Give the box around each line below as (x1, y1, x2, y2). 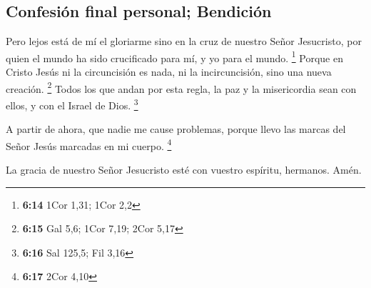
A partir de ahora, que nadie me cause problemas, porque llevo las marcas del (6, 121, 346, 136)
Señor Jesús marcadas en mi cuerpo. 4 (6, 136, 172, 153)
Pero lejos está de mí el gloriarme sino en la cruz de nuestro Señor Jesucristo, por (6, 34, 362, 49)
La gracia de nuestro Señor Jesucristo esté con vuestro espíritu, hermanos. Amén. (6, 162, 362, 177)
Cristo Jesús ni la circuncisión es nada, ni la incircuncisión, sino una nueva (6, 64, 332, 79)
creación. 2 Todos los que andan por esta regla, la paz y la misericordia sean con (6, 79, 357, 96)
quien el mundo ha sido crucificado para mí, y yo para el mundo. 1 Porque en (6, 48, 343, 65)
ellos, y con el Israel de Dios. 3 (6, 95, 138, 112)
